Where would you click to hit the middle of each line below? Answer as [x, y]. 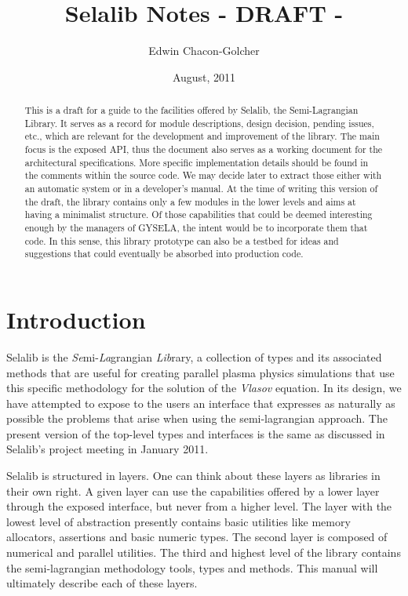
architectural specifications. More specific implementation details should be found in [197, 162]
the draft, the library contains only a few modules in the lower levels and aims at [190, 201]
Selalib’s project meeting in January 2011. [107, 449]
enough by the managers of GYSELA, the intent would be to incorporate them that [196, 228]
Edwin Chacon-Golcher [204, 51]
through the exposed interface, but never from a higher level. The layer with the [199, 506]
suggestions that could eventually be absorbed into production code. [164, 254]
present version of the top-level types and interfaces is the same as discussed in [196, 433]
